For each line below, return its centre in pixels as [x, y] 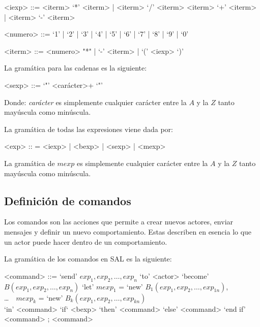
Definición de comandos [68, 200]
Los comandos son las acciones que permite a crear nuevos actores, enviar [119, 222]
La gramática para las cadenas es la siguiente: [76, 68]
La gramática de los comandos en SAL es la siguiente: [88, 259]
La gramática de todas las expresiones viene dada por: [89, 129]
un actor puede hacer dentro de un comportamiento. [86, 241]
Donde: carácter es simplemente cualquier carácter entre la [95, 102]
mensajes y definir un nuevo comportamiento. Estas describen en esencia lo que [128, 231]
